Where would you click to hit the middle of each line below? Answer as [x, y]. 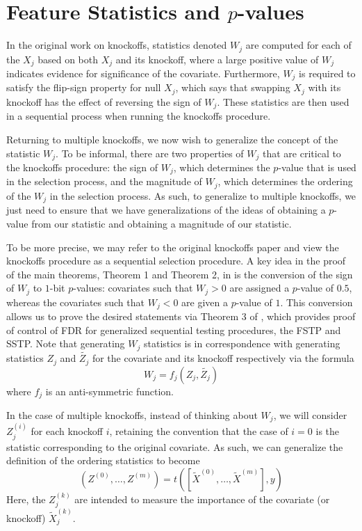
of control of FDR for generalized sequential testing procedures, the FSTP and [174, 330]
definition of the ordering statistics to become [103, 460]
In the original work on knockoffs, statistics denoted [117, 45]
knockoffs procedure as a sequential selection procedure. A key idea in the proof [176, 261]
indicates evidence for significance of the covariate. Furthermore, [143, 73]
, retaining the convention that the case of [199, 431]
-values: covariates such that [133, 288]
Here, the [26, 499]
